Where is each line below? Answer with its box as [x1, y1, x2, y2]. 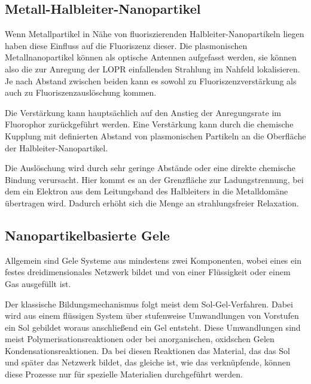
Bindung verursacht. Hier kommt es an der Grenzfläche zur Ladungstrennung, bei [5, 173, 304, 185]
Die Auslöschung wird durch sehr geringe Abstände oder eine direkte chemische [5, 161, 295, 174]
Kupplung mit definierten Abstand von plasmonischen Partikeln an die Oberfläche [5, 129, 306, 142]
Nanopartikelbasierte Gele [5, 225, 170, 244]
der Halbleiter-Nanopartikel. [5, 141, 108, 154]
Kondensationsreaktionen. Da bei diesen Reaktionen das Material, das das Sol [5, 344, 290, 356]
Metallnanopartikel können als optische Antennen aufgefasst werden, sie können [5, 51, 297, 63]
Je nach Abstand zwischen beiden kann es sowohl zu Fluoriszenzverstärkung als [5, 74, 297, 87]
